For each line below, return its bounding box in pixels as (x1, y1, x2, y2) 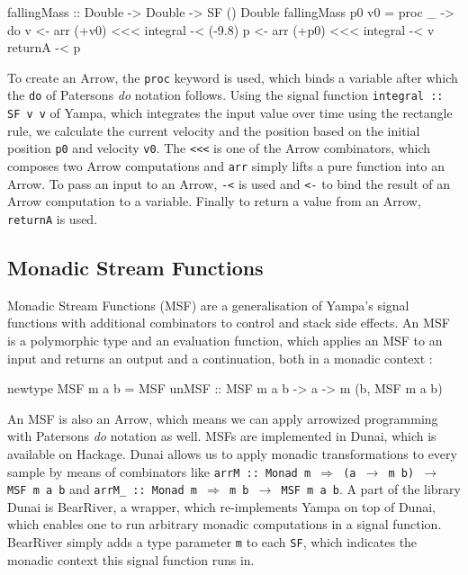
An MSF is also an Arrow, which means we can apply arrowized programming (7, 409, 438, 427)
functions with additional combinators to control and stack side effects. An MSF (7, 313, 450, 332)
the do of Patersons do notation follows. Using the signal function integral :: (7, 85, 444, 104)
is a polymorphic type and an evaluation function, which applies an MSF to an (7, 330, 443, 349)
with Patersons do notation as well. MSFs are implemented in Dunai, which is (7, 427, 436, 445)
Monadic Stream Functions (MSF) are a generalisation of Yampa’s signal (7, 295, 409, 314)
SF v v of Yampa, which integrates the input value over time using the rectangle (7, 103, 453, 122)
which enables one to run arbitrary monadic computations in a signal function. (7, 515, 442, 534)
